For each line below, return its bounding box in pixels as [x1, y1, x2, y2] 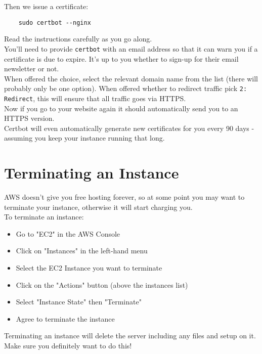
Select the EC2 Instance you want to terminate [16, 262, 162, 273]
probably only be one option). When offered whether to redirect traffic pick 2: [4, 83, 247, 94]
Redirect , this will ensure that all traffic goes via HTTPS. [4, 93, 186, 103]
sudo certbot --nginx [18, 19, 91, 26]
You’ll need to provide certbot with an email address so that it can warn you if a [4, 43, 258, 54]
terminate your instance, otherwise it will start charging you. [4, 201, 193, 212]
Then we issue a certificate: [4, 1, 89, 11]
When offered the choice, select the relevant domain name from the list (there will [4, 73, 258, 83]
